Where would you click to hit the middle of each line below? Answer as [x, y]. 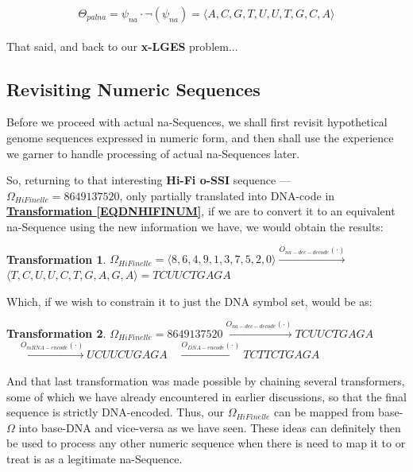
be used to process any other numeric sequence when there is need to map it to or [206, 443]
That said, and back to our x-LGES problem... [122, 46]
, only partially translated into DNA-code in [227, 195]
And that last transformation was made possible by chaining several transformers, [206, 380]
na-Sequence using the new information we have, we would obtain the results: [195, 226]
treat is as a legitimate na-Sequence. [95, 458]
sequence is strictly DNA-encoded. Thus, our [115, 412]
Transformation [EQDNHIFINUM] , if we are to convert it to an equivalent [201, 211]
